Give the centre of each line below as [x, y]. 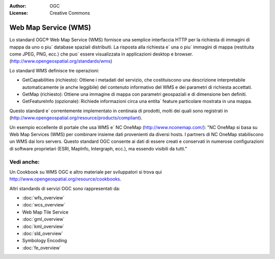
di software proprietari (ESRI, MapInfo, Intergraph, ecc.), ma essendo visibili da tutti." [98, 148]
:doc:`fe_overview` [42, 248]
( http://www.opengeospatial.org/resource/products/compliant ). [76, 118]
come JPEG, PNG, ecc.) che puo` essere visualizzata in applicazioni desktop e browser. [101, 54]
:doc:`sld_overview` [43, 234]
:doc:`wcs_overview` [44, 205]
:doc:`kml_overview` [43, 226]
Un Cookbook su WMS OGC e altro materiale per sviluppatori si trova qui [86, 172]
